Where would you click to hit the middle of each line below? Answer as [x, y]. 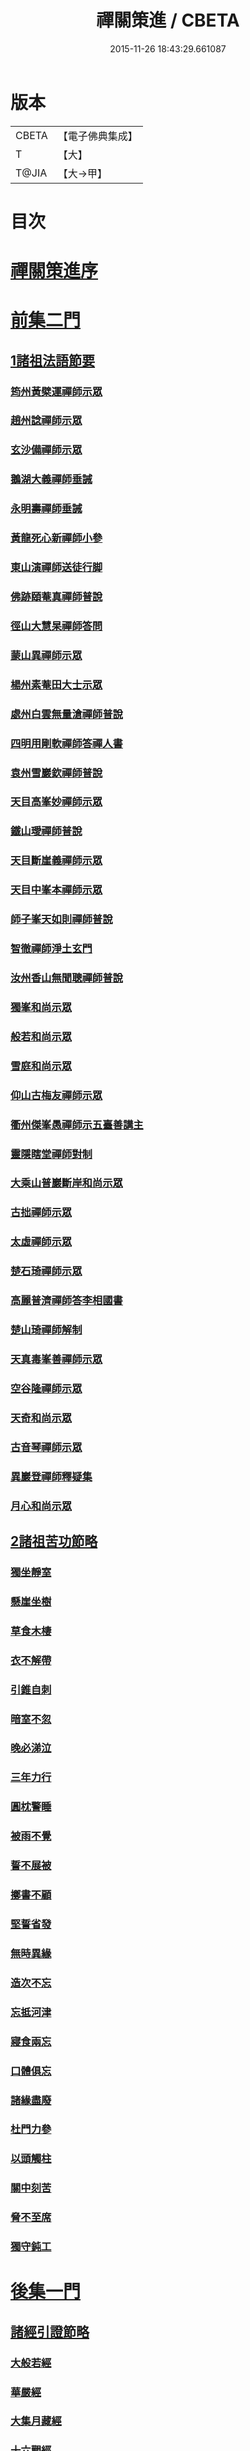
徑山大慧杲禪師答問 [56, 626]
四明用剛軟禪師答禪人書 [66, 743]
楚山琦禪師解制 [46, 1330]
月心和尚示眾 [41, 1506]
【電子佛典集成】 [97, 136]
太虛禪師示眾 [41, 1242]
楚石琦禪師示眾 [46, 1271]
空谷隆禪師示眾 [46, 1388]
